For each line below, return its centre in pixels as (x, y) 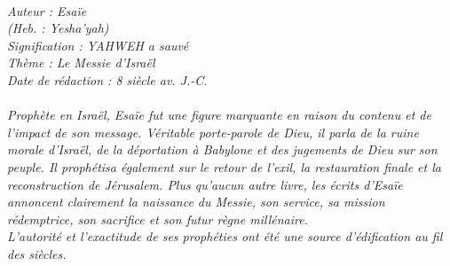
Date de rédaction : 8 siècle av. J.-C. (107, 79)
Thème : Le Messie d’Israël (81, 63)
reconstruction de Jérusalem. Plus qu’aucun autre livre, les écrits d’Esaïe (205, 184)
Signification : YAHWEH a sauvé (98, 45)
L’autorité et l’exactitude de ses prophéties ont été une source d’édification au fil (225, 236)
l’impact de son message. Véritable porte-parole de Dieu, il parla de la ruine (213, 132)
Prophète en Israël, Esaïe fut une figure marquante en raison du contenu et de (219, 115)
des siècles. (37, 253)
